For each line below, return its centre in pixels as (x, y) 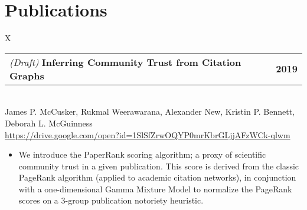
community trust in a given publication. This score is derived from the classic (159, 166)
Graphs (27, 75)
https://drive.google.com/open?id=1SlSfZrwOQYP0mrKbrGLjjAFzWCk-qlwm (148, 134)
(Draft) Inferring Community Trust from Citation (125, 62)
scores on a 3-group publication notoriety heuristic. (111, 200)
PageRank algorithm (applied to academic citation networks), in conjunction (157, 177)
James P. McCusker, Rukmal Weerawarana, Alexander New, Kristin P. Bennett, (150, 111)
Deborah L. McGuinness (49, 123)
